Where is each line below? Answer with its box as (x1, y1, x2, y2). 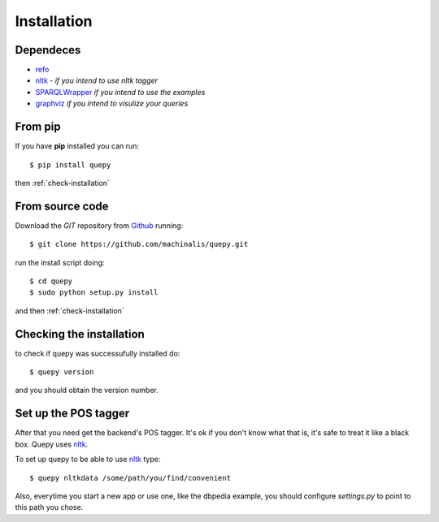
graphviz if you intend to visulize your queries (35, 98, 189, 109)
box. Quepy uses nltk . (15, 439, 89, 449)
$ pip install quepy (29, 160, 111, 170)
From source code (15, 199, 109, 213)
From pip (15, 120, 61, 134)
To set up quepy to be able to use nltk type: (15, 455, 161, 464)
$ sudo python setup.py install (29, 288, 159, 297)
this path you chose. (15, 503, 84, 512)
